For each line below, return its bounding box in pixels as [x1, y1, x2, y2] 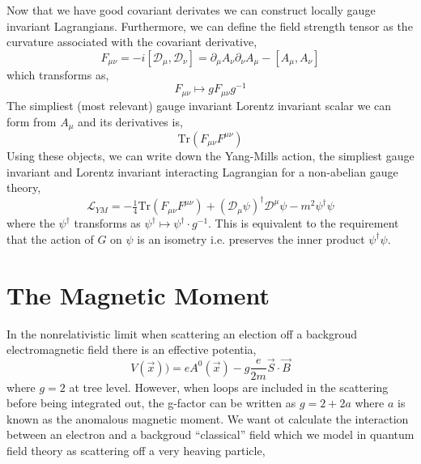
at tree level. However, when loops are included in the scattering [69, 378, 389, 395]
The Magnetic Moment [6, 278, 270, 311]
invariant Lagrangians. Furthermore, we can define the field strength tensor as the [6, 17, 413, 34]
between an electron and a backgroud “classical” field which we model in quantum [6, 426, 415, 443]
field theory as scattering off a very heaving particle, [6, 441, 266, 458]
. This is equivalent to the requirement [208, 215, 399, 232]
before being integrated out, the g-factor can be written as [6, 394, 296, 411]
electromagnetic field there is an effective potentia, [6, 341, 257, 358]
